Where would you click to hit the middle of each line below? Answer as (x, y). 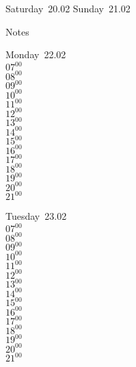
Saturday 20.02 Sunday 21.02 (68, 8)
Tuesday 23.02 (36, 216)
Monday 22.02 (36, 54)
